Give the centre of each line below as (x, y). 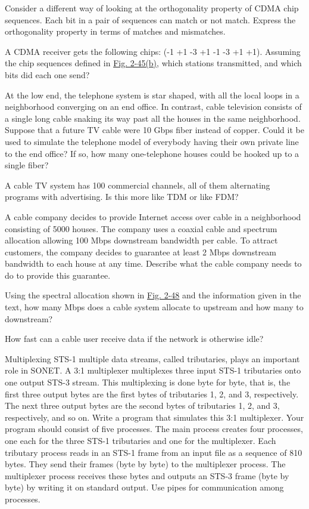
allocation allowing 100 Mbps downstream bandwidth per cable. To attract (141, 240)
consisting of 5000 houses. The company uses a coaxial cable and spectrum (141, 228)
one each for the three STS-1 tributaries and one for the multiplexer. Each (141, 440)
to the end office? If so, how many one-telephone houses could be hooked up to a (152, 153)
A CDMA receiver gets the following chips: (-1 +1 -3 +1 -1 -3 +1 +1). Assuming (153, 51)
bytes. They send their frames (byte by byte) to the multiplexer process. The (145, 464)
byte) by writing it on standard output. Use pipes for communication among (144, 487)
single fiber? (27, 165)
